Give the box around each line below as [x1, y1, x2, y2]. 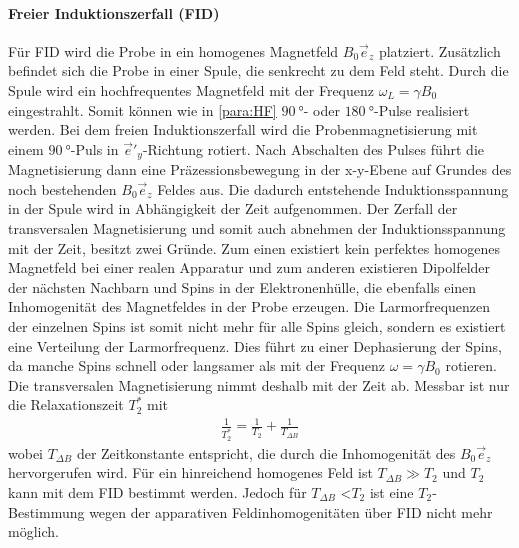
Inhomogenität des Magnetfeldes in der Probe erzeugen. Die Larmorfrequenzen [8, 296, 491, 317]
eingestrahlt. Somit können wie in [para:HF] [8, 99, 277, 120]
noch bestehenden [8, 178, 117, 199]
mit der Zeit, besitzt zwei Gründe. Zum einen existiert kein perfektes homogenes [8, 237, 501, 258]
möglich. [8, 521, 59, 542]
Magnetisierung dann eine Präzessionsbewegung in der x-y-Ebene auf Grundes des [8, 159, 512, 180]
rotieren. [445, 355, 497, 376]
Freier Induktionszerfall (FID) [8, 2, 220, 23]
